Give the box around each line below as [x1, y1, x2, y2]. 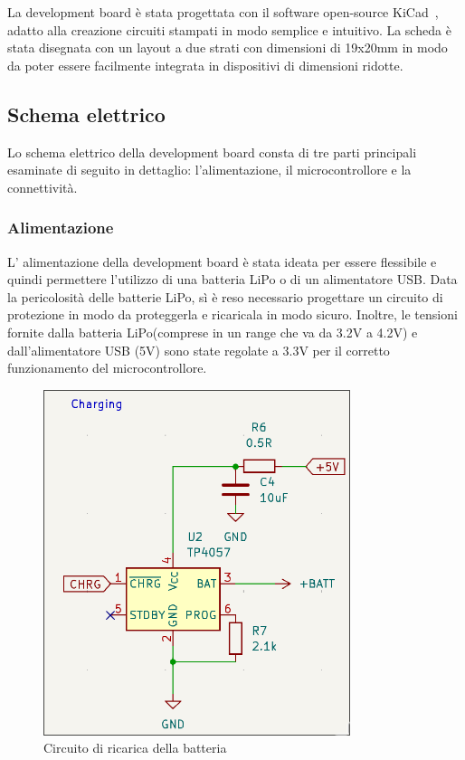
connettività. [7, 177, 78, 196]
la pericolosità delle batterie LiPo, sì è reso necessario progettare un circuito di [7, 287, 443, 306]
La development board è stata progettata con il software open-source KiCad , [7, 3, 439, 21]
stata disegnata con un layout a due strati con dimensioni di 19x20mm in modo [7, 38, 448, 57]
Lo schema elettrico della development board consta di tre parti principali [7, 142, 417, 161]
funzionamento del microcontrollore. [7, 358, 207, 377]
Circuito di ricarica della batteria [43, 738, 227, 757]
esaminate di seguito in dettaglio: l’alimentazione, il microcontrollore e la [7, 160, 412, 179]
